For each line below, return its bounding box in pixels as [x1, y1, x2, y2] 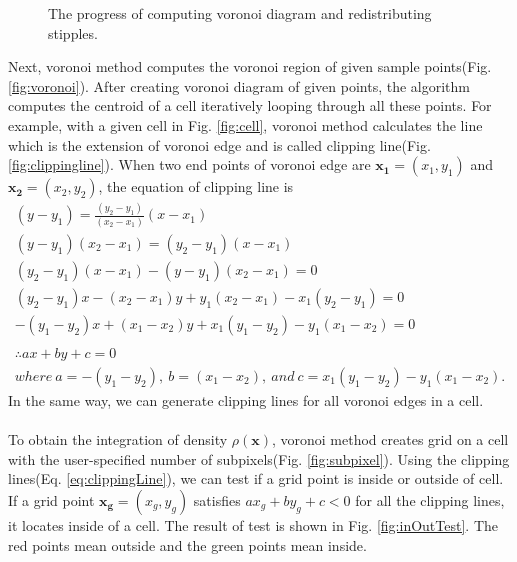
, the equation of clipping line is [98, 176, 294, 197]
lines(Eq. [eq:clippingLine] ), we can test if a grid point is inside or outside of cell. [8, 468, 504, 489]
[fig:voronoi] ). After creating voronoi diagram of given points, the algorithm [8, 75, 470, 96]
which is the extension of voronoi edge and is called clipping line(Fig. [8, 134, 431, 155]
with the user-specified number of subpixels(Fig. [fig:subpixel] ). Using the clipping [8, 448, 510, 469]
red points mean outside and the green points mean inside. [8, 534, 367, 555]
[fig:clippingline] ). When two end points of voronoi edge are [8, 154, 371, 175]
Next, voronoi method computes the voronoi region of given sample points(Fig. [8, 56, 492, 77]
